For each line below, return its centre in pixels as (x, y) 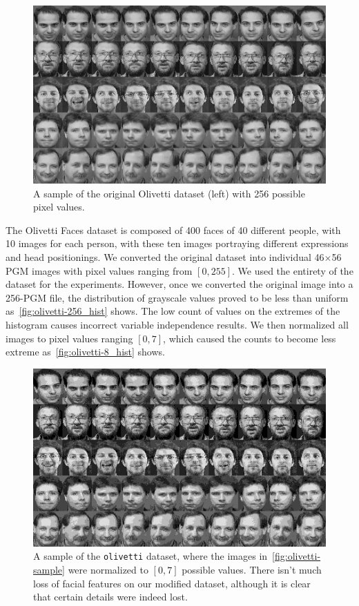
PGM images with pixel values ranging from (99, 270)
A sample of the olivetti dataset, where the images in (151, 556)
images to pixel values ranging (69, 338)
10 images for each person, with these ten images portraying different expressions (177, 243)
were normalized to (108, 570)
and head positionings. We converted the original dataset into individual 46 (165, 257)
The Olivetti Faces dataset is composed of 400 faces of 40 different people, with (173, 229)
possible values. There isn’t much (252, 570)
